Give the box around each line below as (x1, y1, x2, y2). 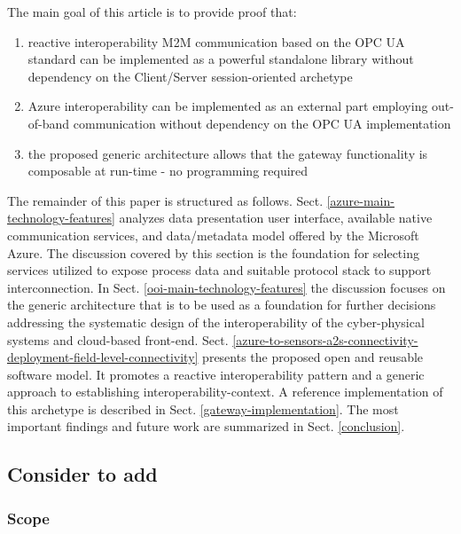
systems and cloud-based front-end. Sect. (7, 330, 229, 349)
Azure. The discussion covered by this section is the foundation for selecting (7, 243, 419, 262)
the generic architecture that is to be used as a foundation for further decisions (7, 295, 436, 314)
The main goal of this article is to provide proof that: (7, 3, 297, 20)
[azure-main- (326, 191, 395, 209)
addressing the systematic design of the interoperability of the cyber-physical (7, 312, 425, 331)
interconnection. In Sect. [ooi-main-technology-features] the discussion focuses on (7, 278, 446, 296)
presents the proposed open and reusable (202, 348, 424, 366)
